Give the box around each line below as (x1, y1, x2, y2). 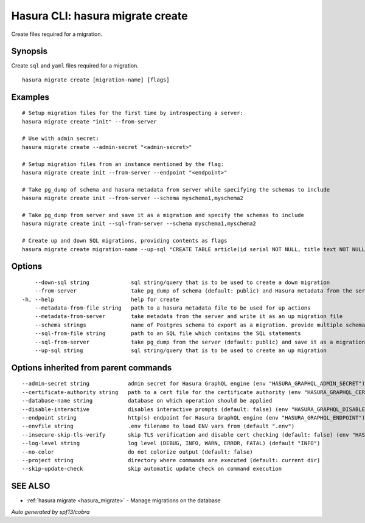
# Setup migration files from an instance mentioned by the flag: (22, 161, 224, 167)
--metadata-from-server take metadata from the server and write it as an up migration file (34, 313, 343, 320)
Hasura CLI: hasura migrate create (11, 9, 188, 23)
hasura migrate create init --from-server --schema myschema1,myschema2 (22, 195, 243, 202)
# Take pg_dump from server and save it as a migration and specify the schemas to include (22, 212, 304, 218)
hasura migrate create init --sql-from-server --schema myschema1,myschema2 (22, 220, 257, 227)
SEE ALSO (11, 481, 50, 491)
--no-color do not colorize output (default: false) (22, 448, 253, 455)
